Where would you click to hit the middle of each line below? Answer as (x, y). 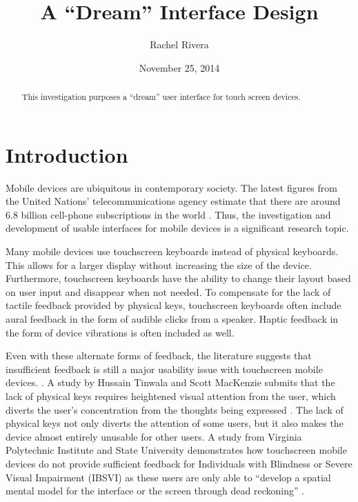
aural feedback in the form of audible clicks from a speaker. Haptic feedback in (172, 319)
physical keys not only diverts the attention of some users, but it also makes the (175, 423)
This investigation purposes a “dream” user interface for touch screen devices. (161, 97)
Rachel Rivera (179, 44)
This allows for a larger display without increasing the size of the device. (159, 264)
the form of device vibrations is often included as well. (120, 332)
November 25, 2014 (179, 67)
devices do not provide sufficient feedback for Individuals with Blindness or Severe (179, 463)
